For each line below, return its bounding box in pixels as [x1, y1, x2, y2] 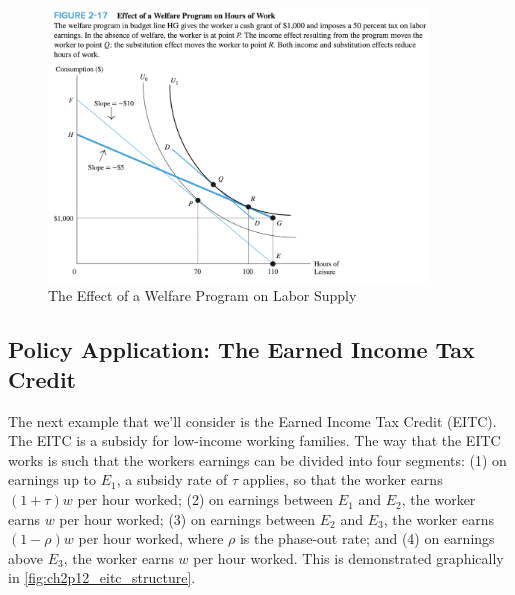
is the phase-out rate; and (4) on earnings [239, 528, 495, 549]
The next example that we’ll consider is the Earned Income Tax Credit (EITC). [8, 410, 497, 431]
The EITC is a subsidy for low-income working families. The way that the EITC [8, 430, 501, 451]
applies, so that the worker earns [242, 469, 443, 490]
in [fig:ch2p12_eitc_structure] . [8, 567, 196, 588]
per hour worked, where [78, 528, 224, 549]
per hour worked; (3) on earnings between [59, 508, 316, 529]
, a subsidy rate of [116, 469, 228, 490]
